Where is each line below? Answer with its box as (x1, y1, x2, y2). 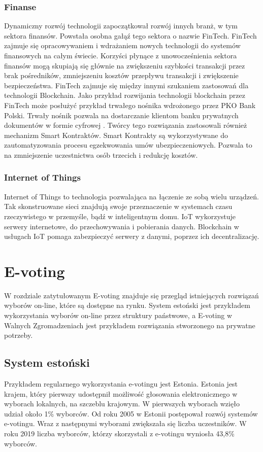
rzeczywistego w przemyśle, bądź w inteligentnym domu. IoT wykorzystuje (4, 211, 236, 221)
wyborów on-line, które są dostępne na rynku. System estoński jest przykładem (4, 300, 250, 310)
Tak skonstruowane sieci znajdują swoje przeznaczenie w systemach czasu (4, 201, 233, 212)
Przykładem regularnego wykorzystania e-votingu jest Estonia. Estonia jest (4, 378, 238, 389)
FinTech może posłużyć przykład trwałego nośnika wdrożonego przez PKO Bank (4, 99, 256, 110)
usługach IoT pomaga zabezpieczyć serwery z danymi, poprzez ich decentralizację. (4, 231, 259, 241)
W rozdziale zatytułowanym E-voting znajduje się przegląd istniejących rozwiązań (4, 290, 259, 300)
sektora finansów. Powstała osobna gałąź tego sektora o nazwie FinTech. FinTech (4, 30, 257, 41)
